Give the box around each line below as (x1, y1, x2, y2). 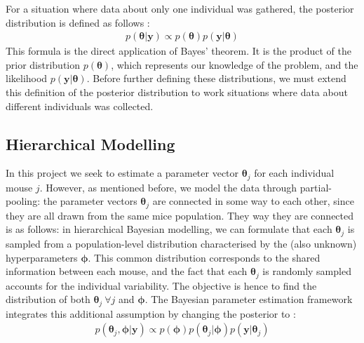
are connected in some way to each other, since (152, 194, 354, 208)
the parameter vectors (43, 194, 137, 208)
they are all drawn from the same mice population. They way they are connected (6, 208, 354, 222)
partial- (299, 180, 332, 194)
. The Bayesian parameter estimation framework (144, 292, 353, 307)
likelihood (6, 71, 48, 86)
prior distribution (6, 57, 81, 72)
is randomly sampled (262, 264, 351, 278)
